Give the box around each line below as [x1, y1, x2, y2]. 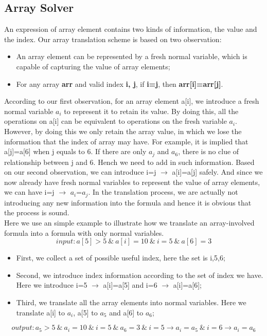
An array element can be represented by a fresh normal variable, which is [16, 51, 247, 62]
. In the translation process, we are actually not [88, 186, 238, 197]
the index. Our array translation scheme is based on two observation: [4, 33, 222, 44]
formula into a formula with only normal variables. [4, 227, 164, 238]
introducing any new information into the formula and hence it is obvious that [4, 197, 252, 208]
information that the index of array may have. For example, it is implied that [4, 136, 248, 146]
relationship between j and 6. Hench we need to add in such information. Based [4, 156, 255, 167]
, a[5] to [73, 307, 98, 318]
